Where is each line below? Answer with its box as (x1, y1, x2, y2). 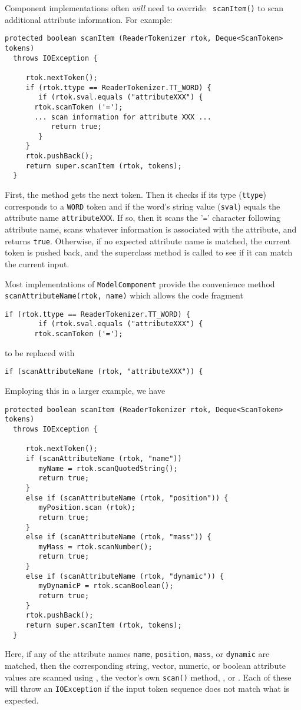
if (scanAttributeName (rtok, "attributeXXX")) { (5, 367, 203, 376)
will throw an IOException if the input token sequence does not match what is (5, 682, 290, 695)
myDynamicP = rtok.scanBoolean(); (38, 582, 174, 590)
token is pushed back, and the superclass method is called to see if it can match (5, 246, 293, 258)
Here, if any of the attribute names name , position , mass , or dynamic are (5, 648, 270, 660)
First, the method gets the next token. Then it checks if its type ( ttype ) (5, 188, 266, 201)
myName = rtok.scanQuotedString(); (38, 464, 178, 473)
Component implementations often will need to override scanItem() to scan (5, 2, 283, 14)
